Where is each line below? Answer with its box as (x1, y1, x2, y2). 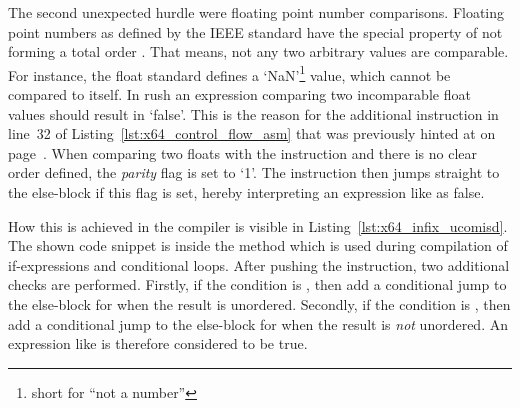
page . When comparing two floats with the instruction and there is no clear (8, 142, 477, 163)
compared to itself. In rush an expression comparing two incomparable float (8, 84, 471, 105)
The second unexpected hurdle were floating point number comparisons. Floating (8, 2, 505, 22)
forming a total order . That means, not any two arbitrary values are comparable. (8, 41, 509, 62)
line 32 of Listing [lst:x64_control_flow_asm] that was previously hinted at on (8, 123, 496, 144)
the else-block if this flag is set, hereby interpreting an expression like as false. (8, 182, 485, 202)
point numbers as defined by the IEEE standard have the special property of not (8, 21, 503, 42)
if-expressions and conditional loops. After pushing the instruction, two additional (8, 254, 510, 275)
